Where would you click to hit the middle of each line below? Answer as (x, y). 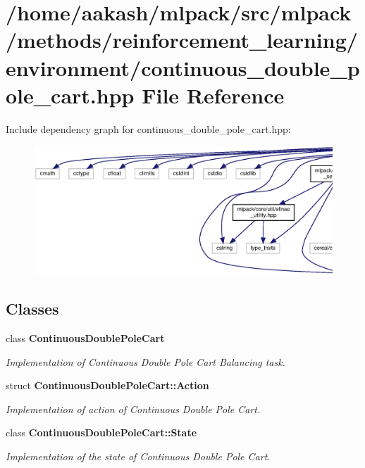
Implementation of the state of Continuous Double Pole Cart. (138, 456)
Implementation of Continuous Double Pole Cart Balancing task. (146, 361)
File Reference (213, 95)
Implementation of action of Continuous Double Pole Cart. (133, 409)
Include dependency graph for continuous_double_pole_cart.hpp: (148, 128)
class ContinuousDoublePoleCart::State (101, 432)
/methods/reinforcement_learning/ (182, 40)
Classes (32, 309)
